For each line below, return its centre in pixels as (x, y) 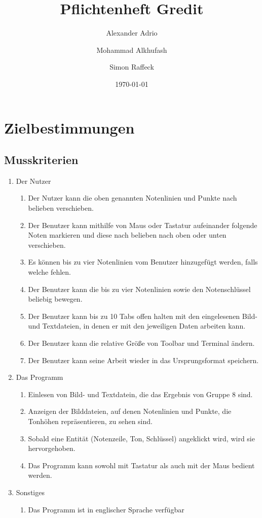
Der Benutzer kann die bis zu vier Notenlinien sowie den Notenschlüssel (139, 289)
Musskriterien (41, 160)
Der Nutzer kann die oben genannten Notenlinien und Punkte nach (133, 198)
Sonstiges (30, 492)
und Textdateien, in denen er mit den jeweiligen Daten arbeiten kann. (137, 326)
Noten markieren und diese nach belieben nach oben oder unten (127, 235)
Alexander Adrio (132, 33)
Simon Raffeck (132, 67)
